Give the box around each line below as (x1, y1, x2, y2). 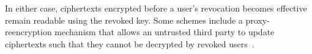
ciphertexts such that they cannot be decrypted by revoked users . (5, 37, 254, 50)
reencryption (5, 25, 52, 38)
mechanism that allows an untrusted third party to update (54, 25, 275, 38)
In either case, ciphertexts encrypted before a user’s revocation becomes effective (5, 2, 307, 14)
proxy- (245, 13, 270, 26)
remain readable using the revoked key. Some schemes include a (5, 13, 243, 26)
